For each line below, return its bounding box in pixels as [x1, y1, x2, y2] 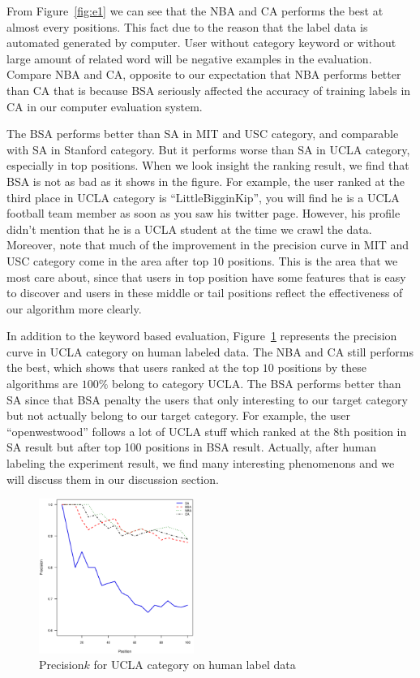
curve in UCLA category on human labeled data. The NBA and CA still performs [6, 343, 414, 360]
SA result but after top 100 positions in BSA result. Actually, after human [6, 438, 377, 456]
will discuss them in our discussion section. [6, 470, 219, 487]
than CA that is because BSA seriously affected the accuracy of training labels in [6, 81, 411, 98]
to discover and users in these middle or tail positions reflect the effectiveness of [6, 284, 403, 301]
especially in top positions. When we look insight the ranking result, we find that [6, 157, 409, 174]
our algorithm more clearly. [6, 300, 142, 317]
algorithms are [6, 375, 79, 392]
